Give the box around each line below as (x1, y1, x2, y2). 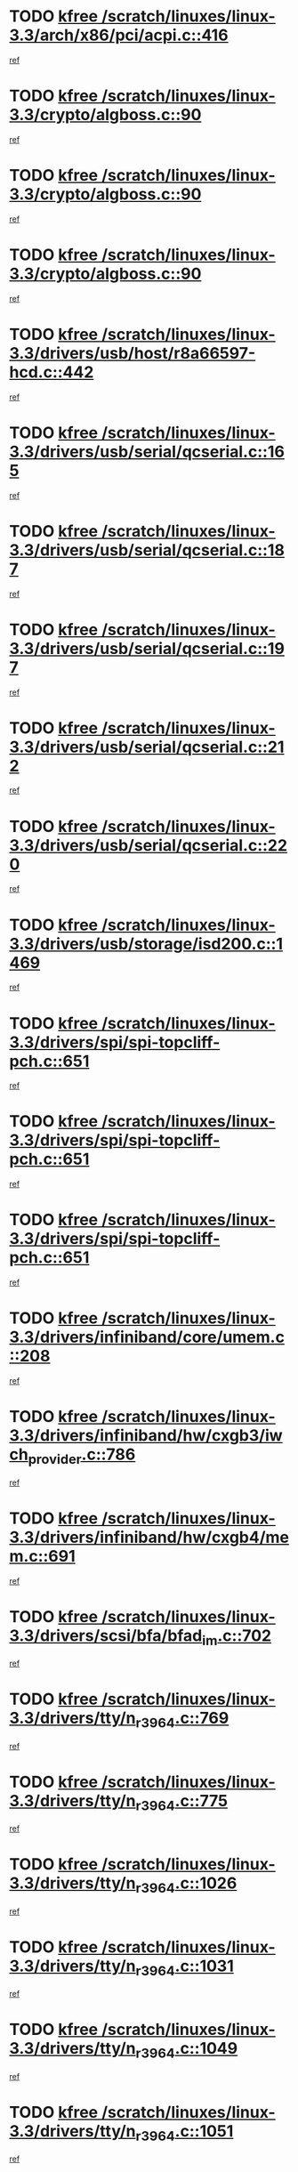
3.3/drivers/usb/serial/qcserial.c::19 (9, 638, 285, 658)
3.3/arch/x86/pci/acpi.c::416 (9, 25, 229, 45)
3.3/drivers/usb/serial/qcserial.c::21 (9, 737, 285, 757)
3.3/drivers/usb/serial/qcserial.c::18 (9, 540, 285, 560)
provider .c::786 (28, 1444, 136, 1467)
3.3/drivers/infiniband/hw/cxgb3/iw (9, 1425, 283, 1446)
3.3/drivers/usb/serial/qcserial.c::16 (9, 441, 285, 462)
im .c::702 (201, 1626, 272, 1649)
